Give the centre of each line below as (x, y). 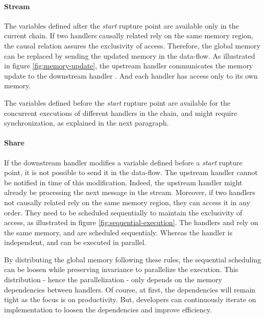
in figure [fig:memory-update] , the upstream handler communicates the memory (129, 66)
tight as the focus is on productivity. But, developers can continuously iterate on (130, 299)
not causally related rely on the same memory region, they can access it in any (127, 202)
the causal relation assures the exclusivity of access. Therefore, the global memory (132, 45)
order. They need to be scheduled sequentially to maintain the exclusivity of (123, 212)
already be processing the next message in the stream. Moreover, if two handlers (130, 192)
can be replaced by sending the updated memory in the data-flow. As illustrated (130, 55)
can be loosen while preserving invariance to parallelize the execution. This (121, 269)
